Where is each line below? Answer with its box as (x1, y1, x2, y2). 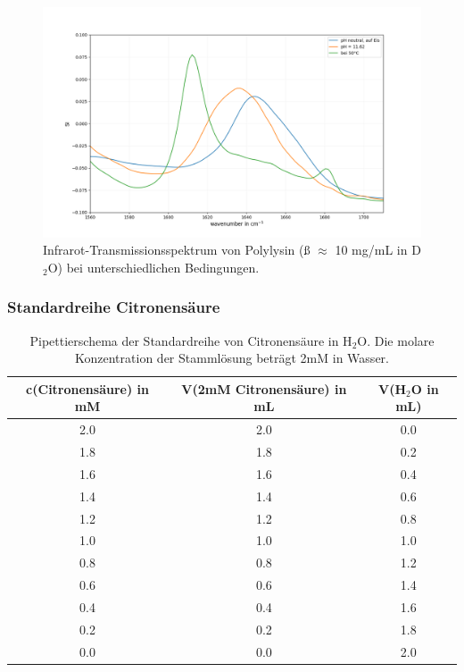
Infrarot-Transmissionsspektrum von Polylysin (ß (43, 240, 311, 259)
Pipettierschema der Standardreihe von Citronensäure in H (29, 331, 352, 349)
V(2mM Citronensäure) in (181, 379, 347, 398)
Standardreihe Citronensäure (7, 296, 220, 318)
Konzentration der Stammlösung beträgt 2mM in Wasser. (75, 349, 389, 367)
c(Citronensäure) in (26, 379, 149, 398)
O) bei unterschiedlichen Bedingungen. (47, 257, 260, 276)
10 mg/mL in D (335, 240, 421, 259)
